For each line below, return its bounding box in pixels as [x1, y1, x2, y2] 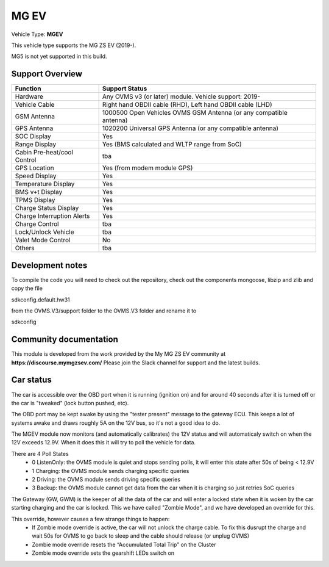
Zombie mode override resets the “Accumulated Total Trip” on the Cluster [32, 541, 216, 548]
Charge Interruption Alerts [15, 212, 90, 220]
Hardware [15, 92, 44, 101]
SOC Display [15, 132, 51, 140]
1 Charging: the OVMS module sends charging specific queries [32, 467, 189, 474]
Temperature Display [15, 180, 75, 189]
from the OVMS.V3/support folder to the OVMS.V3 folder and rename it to [11, 307, 197, 314]
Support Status [102, 84, 147, 93]
